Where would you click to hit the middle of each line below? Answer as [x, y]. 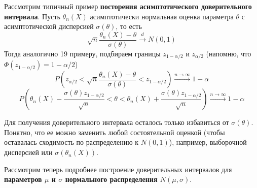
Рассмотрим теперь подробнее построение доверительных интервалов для [118, 169]
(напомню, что [229, 53]
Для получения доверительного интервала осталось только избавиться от [117, 122]
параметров [23, 179]
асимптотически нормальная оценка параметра [162, 16]
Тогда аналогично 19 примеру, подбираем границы [82, 53]
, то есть [129, 26]
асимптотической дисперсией [49, 26]
